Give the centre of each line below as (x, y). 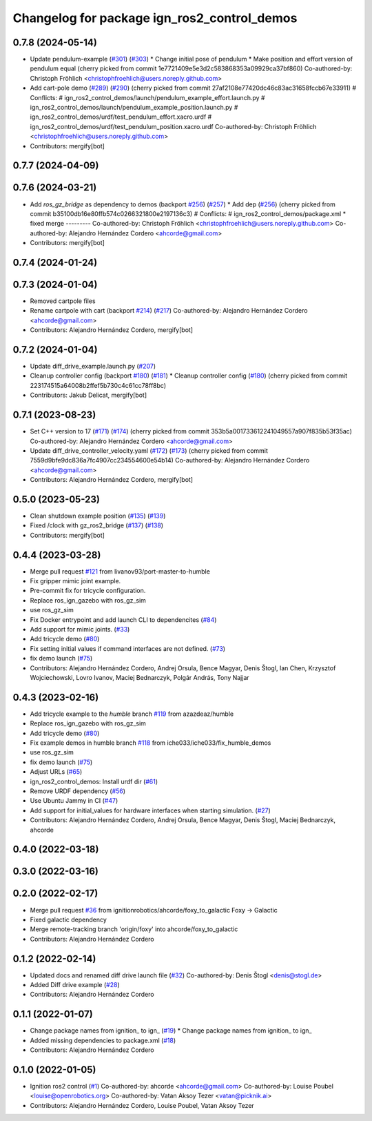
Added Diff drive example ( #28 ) (75, 984)
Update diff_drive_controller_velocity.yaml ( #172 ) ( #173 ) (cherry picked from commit (149, 450)
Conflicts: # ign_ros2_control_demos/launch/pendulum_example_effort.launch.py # (147, 97)
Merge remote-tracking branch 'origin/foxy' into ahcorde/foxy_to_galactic (134, 929)
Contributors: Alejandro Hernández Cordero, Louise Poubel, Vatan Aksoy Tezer (142, 1105)
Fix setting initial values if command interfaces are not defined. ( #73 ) (128, 648)
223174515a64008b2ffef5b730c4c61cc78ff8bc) (98, 385)
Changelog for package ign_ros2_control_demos (155, 18)
